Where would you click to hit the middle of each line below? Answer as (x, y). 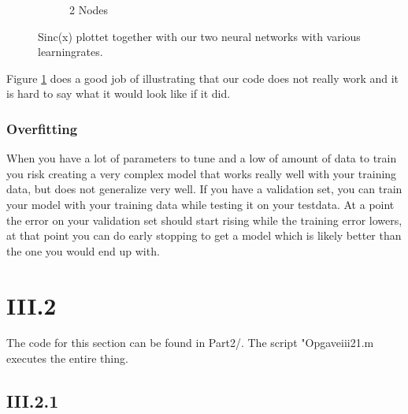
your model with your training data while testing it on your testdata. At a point (200, 204)
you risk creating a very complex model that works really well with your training (202, 173)
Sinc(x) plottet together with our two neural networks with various (199, 36)
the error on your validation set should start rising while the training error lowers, (204, 220)
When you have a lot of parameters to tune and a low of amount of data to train (202, 158)
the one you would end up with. (83, 250)
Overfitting (42, 128)
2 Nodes (89, 9)
